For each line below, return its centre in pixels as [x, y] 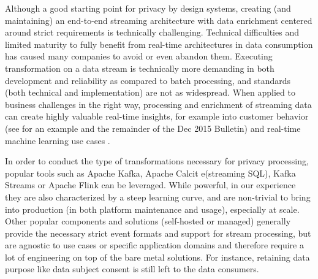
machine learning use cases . [58, 140]
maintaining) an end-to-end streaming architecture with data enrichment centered [159, 20]
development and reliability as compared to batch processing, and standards [148, 80]
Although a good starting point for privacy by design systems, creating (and [148, 8]
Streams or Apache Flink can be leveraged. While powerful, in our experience [150, 185]
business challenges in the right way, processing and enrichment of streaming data [158, 104]
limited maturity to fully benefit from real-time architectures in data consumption [159, 44]
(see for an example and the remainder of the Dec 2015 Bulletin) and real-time [153, 128]
